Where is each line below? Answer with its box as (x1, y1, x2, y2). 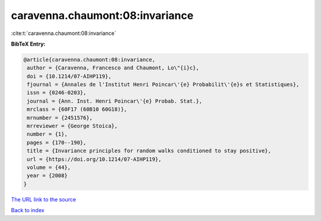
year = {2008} (27, 172, 68, 179)
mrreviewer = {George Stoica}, (27, 123, 118, 130)
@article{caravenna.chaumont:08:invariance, (23, 56, 156, 63)
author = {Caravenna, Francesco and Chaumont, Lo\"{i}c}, (27, 65, 199, 71)
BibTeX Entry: (11, 40, 46, 47)
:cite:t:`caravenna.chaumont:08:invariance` (11, 30, 117, 37)
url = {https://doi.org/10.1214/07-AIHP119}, (27, 156, 162, 162)
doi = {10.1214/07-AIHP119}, (27, 73, 112, 79)
